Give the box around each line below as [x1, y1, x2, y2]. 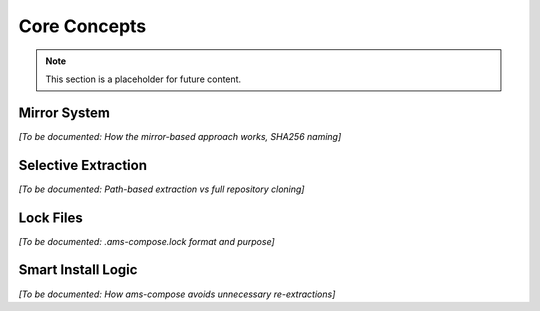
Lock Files [18, 209, 84, 226]
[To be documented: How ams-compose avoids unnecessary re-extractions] [18, 288, 336, 300]
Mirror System [18, 104, 110, 121]
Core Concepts [18, 15, 147, 37]
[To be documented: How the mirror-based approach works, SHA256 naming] [18, 130, 342, 142]
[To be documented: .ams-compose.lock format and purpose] [18, 235, 275, 247]
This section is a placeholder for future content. [45, 73, 242, 85]
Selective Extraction [18, 156, 147, 174]
